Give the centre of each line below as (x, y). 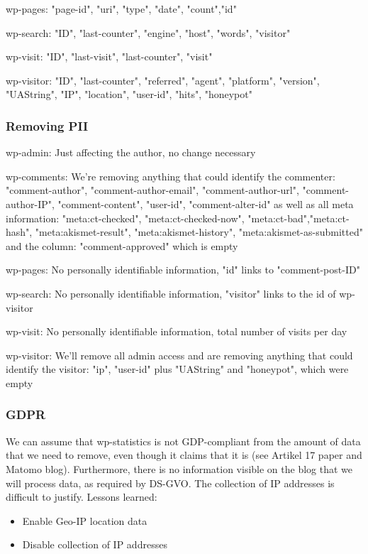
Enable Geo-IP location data (85, 520)
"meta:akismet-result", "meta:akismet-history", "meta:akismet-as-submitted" (199, 232)
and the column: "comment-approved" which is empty (122, 245)
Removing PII (47, 125)
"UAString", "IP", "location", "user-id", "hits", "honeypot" (129, 94)
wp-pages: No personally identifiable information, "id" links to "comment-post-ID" (183, 270)
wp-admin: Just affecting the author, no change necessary (131, 152)
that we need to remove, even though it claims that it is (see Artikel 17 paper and (184, 455)
